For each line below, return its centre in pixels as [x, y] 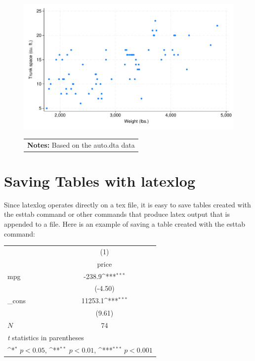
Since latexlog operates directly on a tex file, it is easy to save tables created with [127, 204]
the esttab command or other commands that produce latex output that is [117, 214]
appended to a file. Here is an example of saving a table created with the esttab [125, 223]
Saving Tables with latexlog [100, 180]
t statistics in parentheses [46, 337]
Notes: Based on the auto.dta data [81, 144]
